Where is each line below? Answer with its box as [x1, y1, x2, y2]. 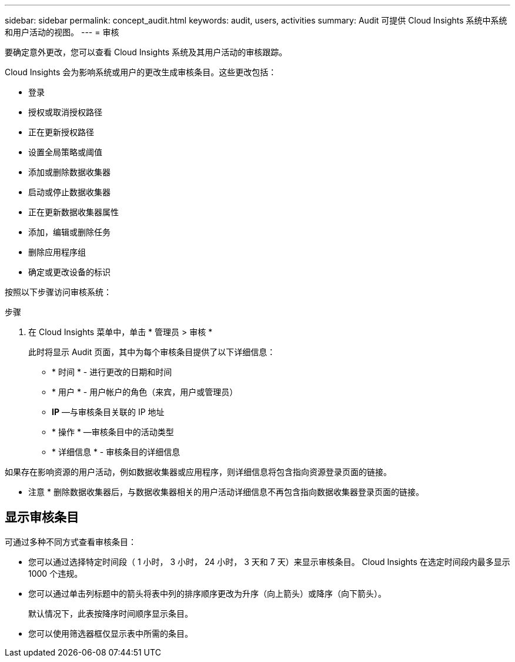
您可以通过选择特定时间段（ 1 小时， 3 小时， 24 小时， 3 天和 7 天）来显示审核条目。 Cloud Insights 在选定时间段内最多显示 [28, 556, 510, 567]
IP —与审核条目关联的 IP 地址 [52, 407, 165, 417]
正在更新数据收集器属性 [28, 207, 119, 217]
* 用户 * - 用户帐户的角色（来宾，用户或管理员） [52, 387, 238, 397]
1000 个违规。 [28, 568, 83, 579]
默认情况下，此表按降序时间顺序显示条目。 [28, 608, 193, 618]
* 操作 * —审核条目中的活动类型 [52, 427, 174, 437]
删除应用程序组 [28, 247, 86, 257]
